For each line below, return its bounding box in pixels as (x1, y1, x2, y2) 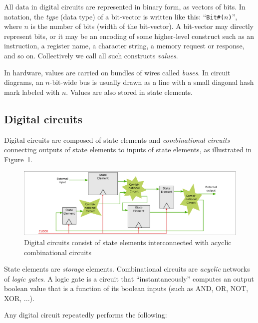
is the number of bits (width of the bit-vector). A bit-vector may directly (30, 21, 254, 31)
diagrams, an (4, 77, 43, 87)
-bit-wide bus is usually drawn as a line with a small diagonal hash (49, 77, 254, 87)
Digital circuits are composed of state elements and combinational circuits (4, 134, 230, 145)
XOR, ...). (4, 293, 34, 303)
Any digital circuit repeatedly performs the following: (4, 310, 167, 320)
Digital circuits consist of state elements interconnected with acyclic (24, 237, 232, 247)
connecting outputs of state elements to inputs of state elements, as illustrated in (4, 144, 252, 155)
